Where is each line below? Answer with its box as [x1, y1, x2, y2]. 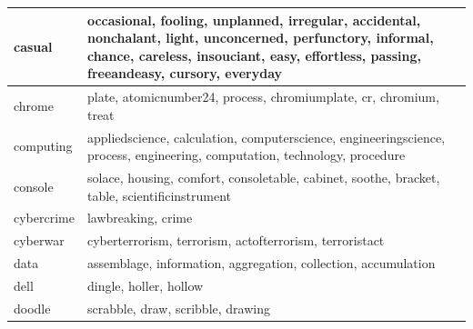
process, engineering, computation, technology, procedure [86, 145, 406, 164]
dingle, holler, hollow [86, 275, 204, 294]
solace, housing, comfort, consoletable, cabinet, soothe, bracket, [86, 168, 440, 186]
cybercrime [14, 208, 75, 227]
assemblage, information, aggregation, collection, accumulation [86, 254, 436, 273]
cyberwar [14, 231, 65, 250]
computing [14, 136, 73, 155]
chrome [14, 95, 54, 115]
